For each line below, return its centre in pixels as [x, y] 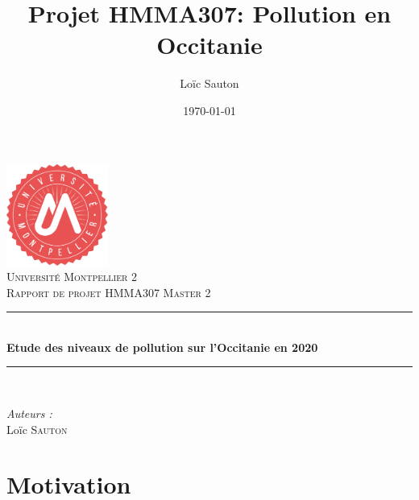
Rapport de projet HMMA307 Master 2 [109, 292]
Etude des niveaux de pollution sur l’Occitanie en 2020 [162, 347]
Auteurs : [29, 413]
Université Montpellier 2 [72, 277]
